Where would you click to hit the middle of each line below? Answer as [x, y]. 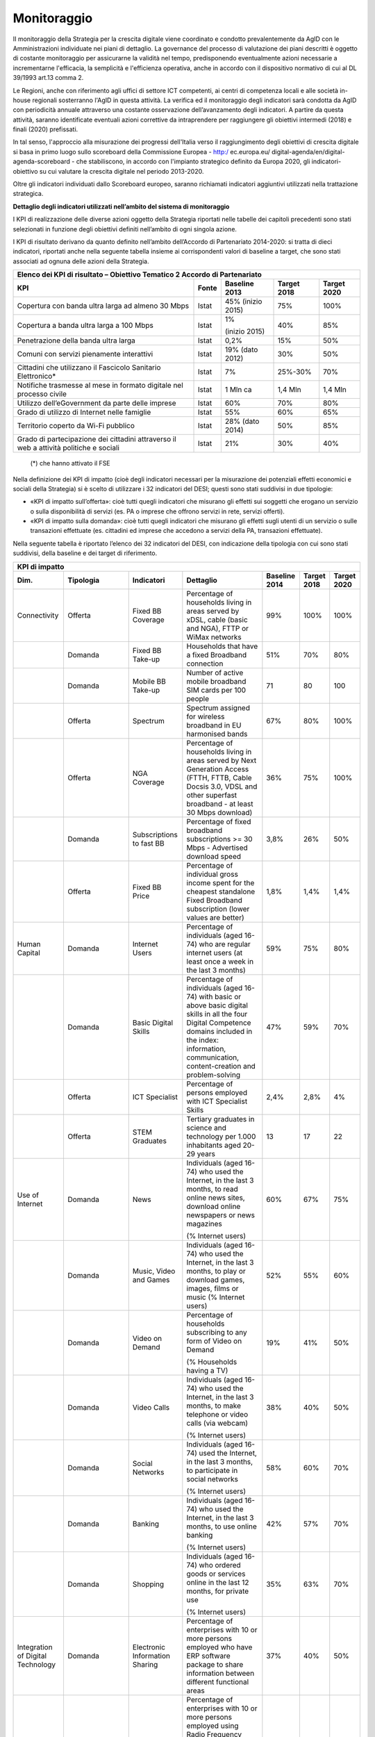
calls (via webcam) [217, 1423]
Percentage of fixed [219, 821]
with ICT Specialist [217, 1101]
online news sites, [216, 1197]
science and [207, 1128]
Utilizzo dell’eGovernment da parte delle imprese [97, 403]
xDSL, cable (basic [217, 620]
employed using [212, 1725]
